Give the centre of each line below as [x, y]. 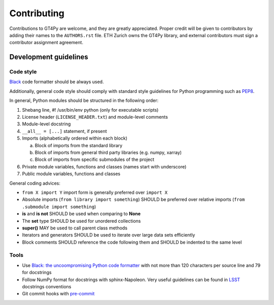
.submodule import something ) [59, 207]
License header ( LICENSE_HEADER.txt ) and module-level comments [95, 117]
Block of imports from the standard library [79, 145]
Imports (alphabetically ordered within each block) [75, 138]
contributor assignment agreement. [46, 43]
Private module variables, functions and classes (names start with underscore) [104, 166]
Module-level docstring [46, 124]
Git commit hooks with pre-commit [58, 294]
